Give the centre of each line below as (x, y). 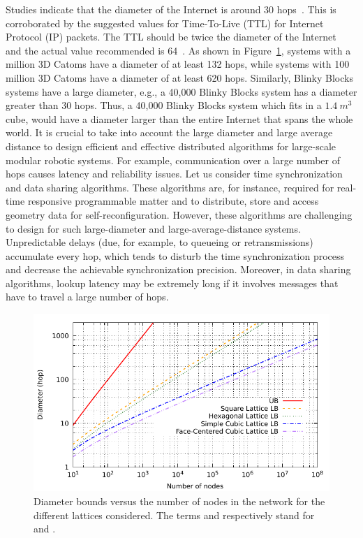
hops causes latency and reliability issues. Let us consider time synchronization (174, 174)
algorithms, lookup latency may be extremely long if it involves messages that (172, 283)
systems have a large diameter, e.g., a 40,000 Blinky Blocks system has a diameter (181, 91)
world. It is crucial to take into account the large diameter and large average (169, 132)
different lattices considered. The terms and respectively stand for (174, 515)
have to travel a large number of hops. (87, 297)
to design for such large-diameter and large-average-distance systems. (153, 228)
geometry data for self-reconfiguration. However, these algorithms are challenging (179, 214)
